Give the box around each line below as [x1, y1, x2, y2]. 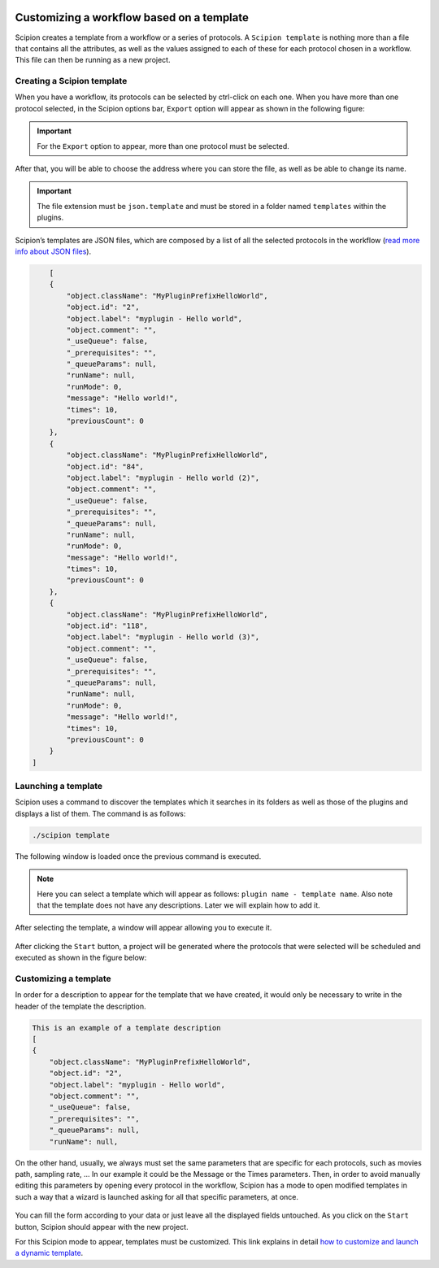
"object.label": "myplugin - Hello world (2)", [66, 473, 260, 482]
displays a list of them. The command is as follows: [15, 808, 186, 818]
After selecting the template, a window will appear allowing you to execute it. [15, 923, 272, 933]
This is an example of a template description [32, 1023, 221, 1032]
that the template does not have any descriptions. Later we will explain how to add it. [37, 900, 320, 910]
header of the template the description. [15, 1001, 146, 1011]
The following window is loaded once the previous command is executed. [15, 851, 262, 861]
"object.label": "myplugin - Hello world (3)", [66, 633, 260, 642]
